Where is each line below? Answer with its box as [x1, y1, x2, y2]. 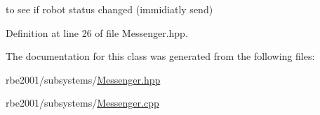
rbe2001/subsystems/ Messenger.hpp [6, 72, 161, 86]
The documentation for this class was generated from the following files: [6, 49, 315, 63]
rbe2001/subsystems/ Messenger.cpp [6, 95, 159, 110]
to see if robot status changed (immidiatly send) [6, 2, 213, 16]
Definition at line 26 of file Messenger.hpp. [6, 25, 188, 40]
